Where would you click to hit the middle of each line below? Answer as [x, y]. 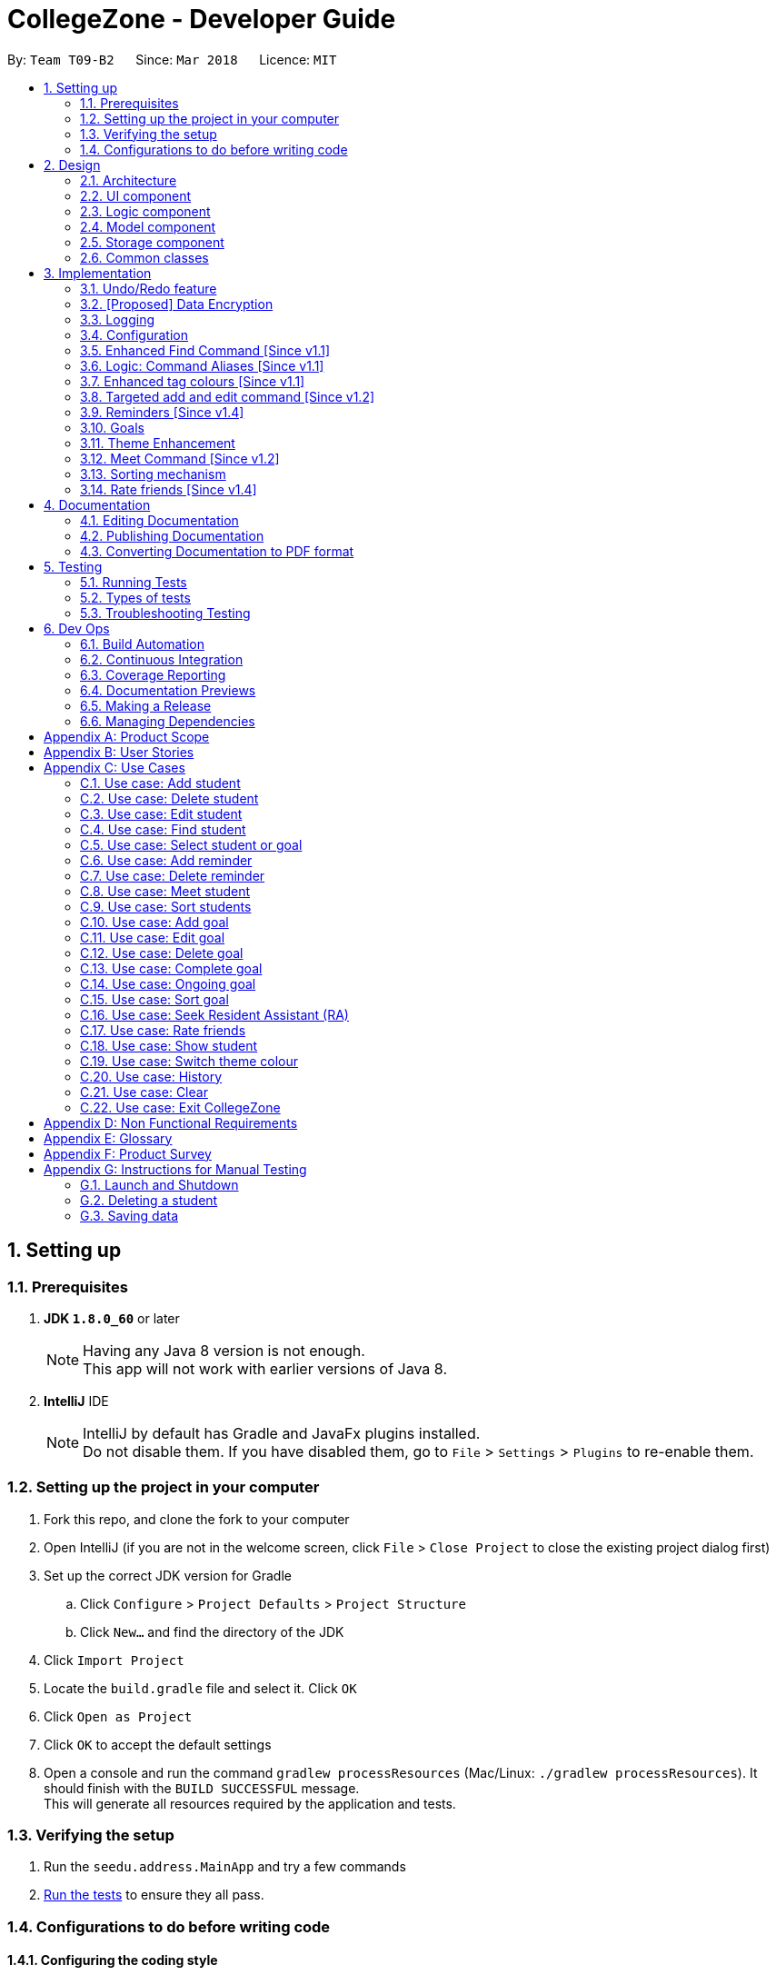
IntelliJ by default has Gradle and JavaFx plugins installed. [282, 1433]
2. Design [72, 165]
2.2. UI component [136, 195]
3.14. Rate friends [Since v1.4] [169, 489]
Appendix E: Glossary [108, 1138]
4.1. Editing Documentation [159, 520]
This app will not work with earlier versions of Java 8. [265, 1368]
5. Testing [73, 566]
